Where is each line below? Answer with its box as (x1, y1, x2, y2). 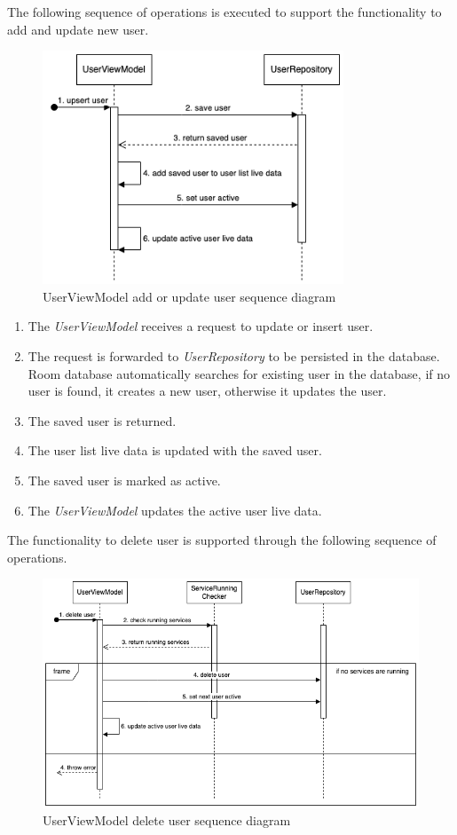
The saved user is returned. (28, 411, 177, 429)
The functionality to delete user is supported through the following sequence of (7, 531, 437, 549)
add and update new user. (7, 20, 149, 38)
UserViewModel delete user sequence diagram (43, 811, 291, 830)
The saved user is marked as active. (28, 470, 221, 489)
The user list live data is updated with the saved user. (28, 441, 322, 460)
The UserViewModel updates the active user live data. (28, 500, 322, 519)
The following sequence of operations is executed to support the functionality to (7, 3, 442, 20)
